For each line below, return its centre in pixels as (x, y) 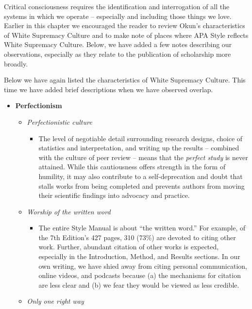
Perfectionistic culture (59, 122)
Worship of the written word (69, 211)
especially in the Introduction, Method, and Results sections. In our (139, 256)
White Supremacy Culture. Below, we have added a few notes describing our (118, 44)
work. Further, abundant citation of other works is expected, (129, 247)
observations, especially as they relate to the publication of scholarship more (118, 54)
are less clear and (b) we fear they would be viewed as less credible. (139, 285)
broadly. (16, 63)
